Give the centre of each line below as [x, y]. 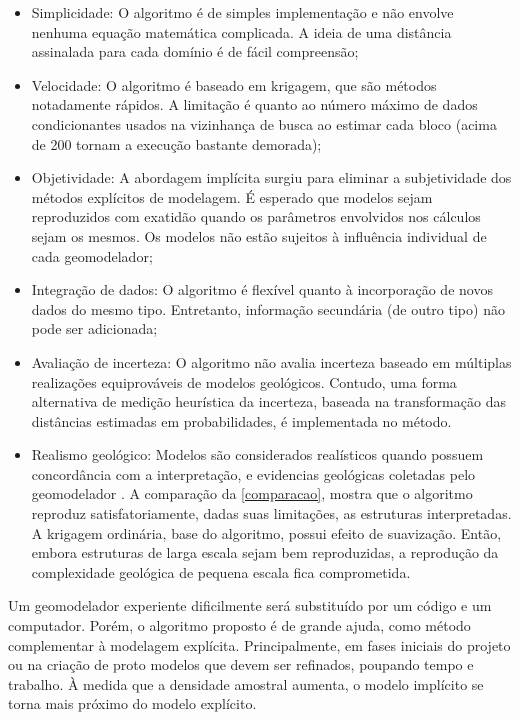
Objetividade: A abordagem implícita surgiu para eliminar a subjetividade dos [271, 177]
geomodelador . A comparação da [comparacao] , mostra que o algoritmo [252, 493]
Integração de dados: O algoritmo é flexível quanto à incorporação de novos [262, 289]
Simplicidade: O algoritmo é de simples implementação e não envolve [242, 12]
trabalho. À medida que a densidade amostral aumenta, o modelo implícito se [246, 683]
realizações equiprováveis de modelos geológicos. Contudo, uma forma [244, 381]
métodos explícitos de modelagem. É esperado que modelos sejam [232, 196]
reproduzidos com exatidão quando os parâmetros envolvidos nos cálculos [256, 216]
